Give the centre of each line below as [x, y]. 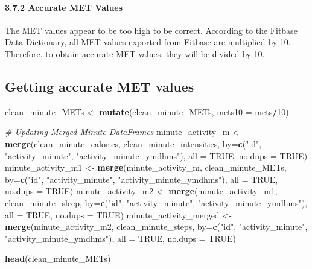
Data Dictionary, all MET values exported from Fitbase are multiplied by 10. [148, 42]
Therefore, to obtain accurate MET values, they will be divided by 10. [135, 53]
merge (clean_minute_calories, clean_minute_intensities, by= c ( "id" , [133, 143]
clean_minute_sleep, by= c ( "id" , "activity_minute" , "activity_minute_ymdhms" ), [156, 202]
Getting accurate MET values [100, 86]
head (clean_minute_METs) [58, 258]
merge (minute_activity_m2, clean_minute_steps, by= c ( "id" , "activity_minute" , [156, 226]
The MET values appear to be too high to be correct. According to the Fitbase [151, 30]
